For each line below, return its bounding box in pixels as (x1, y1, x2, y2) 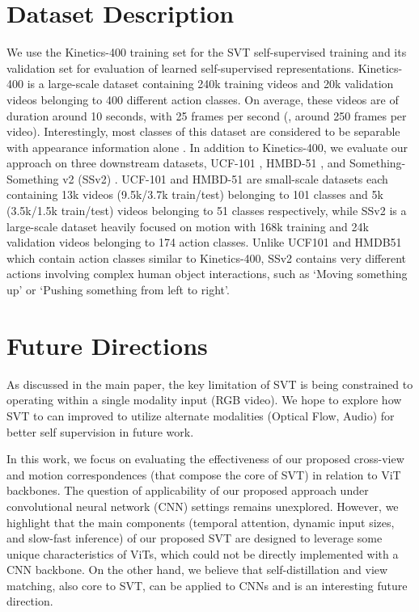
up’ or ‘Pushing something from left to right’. (6, 281, 230, 298)
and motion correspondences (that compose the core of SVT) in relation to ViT (6, 466, 401, 483)
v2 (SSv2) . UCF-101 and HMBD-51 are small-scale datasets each (62, 170, 388, 187)
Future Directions (6, 328, 208, 361)
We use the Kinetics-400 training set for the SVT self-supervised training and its (6, 44, 407, 61)
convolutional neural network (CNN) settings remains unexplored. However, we (6, 497, 399, 514)
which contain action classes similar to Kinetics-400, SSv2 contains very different (6, 249, 407, 266)
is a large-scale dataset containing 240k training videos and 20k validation (27, 75, 394, 92)
